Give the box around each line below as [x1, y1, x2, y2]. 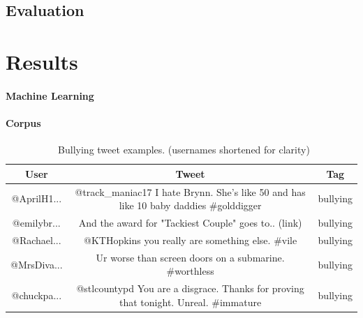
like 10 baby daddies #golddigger [119, 198, 262, 213]
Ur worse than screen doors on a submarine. [96, 250, 285, 264]
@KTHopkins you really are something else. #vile [84, 232, 297, 247]
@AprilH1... [11, 191, 62, 206]
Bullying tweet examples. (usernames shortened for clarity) [58, 142, 310, 157]
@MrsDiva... [10, 257, 63, 271]
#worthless [166, 264, 214, 278]
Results [6, 47, 78, 75]
